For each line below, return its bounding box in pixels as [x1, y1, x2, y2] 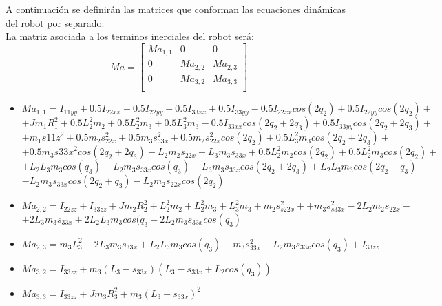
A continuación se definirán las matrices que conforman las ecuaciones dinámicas [6, 2, 346, 16]
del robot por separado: [6, 15, 105, 30]
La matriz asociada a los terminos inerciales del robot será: [6, 29, 254, 43]
